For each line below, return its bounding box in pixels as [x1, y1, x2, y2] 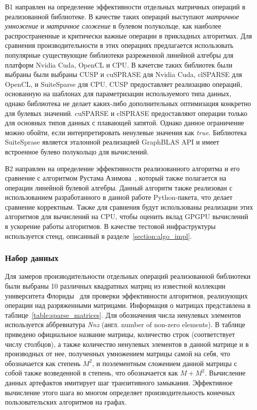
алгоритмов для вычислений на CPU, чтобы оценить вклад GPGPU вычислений [5, 211, 248, 222]
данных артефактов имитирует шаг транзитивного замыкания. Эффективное [5, 377, 233, 387]
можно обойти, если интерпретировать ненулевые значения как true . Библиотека [5, 127, 247, 137]
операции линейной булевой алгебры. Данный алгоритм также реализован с [5, 182, 232, 192]
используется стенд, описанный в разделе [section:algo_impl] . [5, 230, 192, 241]
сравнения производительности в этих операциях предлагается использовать [5, 40, 233, 50]
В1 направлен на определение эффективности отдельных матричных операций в [5, 1, 246, 11]
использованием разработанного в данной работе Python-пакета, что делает [5, 192, 233, 202]
